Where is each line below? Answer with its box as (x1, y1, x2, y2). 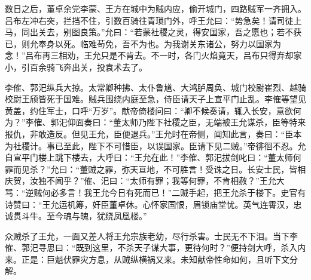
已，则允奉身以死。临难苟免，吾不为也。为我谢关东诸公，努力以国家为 (5, 37, 281, 50)
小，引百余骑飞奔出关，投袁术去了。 (5, 60, 147, 73)
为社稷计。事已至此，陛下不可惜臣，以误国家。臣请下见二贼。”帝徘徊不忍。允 (5, 139, 306, 152)
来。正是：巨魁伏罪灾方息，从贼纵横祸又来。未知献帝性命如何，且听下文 (5, 253, 289, 265)
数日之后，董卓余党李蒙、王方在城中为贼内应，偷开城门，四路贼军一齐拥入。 (5, 2, 306, 14)
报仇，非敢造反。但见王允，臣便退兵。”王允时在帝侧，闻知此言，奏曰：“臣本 (5, 127, 302, 140)
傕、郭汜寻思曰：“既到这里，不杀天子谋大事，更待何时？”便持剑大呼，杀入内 (5, 241, 306, 254)
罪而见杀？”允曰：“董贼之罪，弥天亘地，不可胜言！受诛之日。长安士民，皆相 (5, 162, 306, 175)
